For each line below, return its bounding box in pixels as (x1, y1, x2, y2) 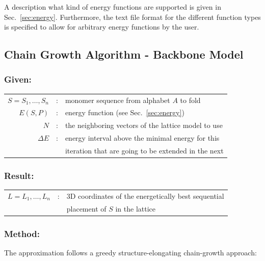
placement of (66, 203, 107, 214)
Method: (4, 227, 40, 240)
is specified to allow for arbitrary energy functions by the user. (4, 21, 199, 32)
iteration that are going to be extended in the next (65, 145, 224, 155)
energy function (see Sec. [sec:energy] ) (65, 107, 184, 118)
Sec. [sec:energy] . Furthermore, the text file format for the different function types (4, 11, 261, 22)
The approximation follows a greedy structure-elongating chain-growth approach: (4, 247, 257, 258)
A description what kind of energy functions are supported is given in (4, 2, 221, 12)
